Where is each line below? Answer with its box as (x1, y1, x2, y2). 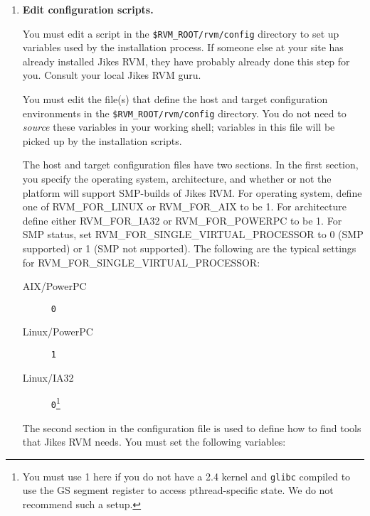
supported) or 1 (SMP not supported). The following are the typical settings (22, 241, 356, 256)
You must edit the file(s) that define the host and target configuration (22, 92, 328, 107)
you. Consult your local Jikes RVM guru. (22, 68, 201, 82)
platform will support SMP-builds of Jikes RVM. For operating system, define (22, 185, 362, 200)
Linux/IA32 (22, 370, 74, 385)
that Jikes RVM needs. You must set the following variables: (22, 434, 286, 449)
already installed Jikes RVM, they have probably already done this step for (22, 53, 350, 68)
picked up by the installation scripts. (22, 133, 182, 148)
